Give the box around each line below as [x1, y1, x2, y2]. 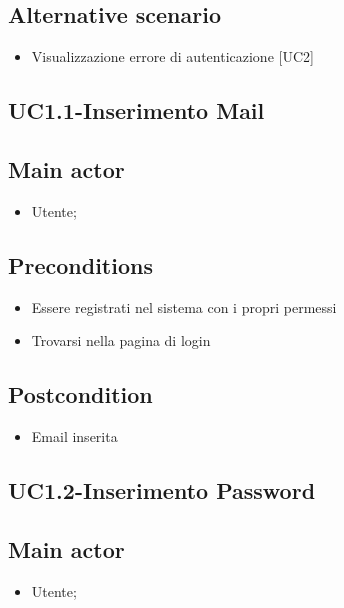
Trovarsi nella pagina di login [31, 330, 211, 351]
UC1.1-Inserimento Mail [8, 95, 265, 126]
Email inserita [31, 425, 118, 446]
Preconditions [8, 249, 153, 280]
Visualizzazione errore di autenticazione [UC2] [31, 46, 314, 67]
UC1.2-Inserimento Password [8, 474, 316, 505]
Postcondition [8, 379, 153, 410]
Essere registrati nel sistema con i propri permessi [31, 296, 337, 317]
